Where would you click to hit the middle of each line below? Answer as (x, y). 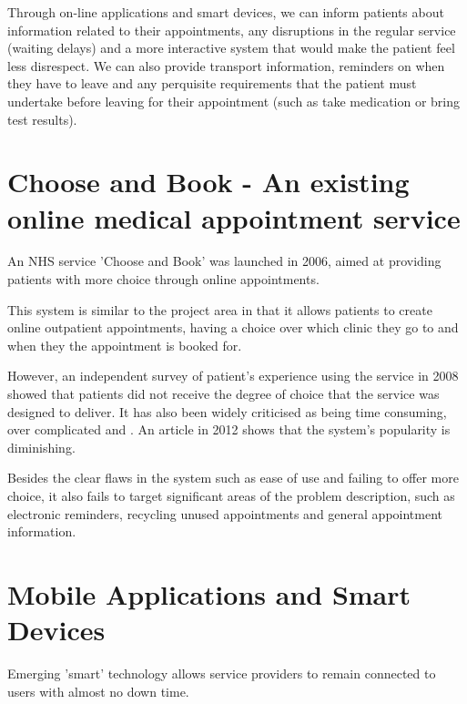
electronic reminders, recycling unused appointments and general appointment (225, 513)
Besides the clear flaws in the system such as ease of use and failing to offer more (233, 478)
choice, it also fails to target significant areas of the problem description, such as (231, 495)
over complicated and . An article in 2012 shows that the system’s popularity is (229, 429)
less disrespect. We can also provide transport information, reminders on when (226, 65)
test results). (42, 119)
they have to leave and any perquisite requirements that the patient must (212, 83)
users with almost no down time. (98, 691)
